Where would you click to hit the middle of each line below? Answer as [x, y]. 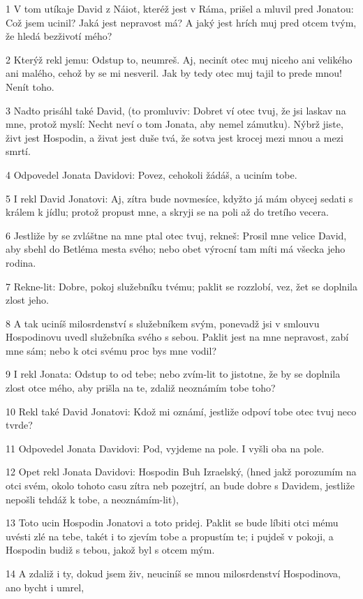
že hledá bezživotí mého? [59, 36]
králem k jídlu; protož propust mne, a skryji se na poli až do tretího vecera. [167, 212]
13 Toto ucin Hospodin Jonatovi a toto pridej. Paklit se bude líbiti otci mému [172, 523]
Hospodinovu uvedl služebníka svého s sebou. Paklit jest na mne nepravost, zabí [177, 337]
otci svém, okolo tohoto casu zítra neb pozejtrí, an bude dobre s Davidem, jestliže [180, 486]
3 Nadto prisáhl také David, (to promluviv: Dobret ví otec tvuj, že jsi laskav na [176, 110]
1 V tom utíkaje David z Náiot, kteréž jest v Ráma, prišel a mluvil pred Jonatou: [180, 8]
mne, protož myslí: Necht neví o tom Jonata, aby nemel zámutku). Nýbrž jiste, [175, 124]
